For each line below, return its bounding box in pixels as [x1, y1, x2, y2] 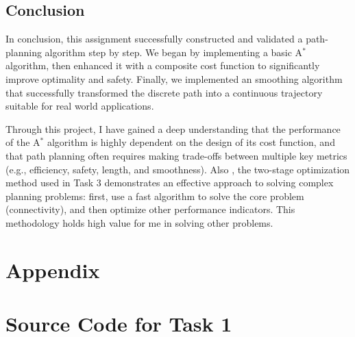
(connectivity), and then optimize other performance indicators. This [5, 202, 295, 216]
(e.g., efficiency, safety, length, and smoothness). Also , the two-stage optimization [5, 162, 350, 176]
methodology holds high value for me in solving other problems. [5, 215, 273, 229]
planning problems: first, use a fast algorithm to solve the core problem [5, 188, 304, 203]
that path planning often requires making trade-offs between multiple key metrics [5, 148, 347, 162]
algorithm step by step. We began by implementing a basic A [45, 45, 303, 59]
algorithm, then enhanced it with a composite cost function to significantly [5, 58, 320, 73]
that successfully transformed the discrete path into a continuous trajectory [5, 85, 323, 99]
